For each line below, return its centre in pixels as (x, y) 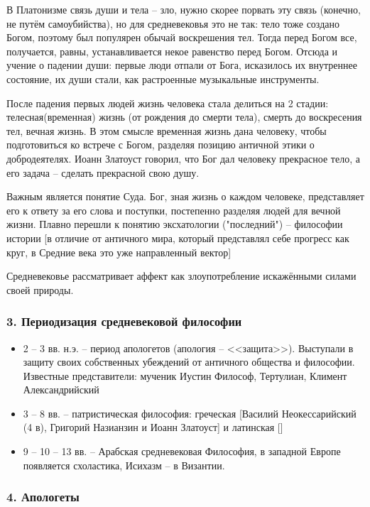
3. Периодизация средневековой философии (124, 321)
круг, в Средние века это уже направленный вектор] (119, 252)
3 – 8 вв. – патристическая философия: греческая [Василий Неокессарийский (190, 413)
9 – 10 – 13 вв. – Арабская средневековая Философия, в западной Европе (182, 451)
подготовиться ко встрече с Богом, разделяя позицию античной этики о (160, 145)
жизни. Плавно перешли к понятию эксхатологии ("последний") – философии (175, 224)
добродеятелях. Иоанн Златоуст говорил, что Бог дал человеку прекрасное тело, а (183, 158)
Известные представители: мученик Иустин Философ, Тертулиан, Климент (185, 375)
